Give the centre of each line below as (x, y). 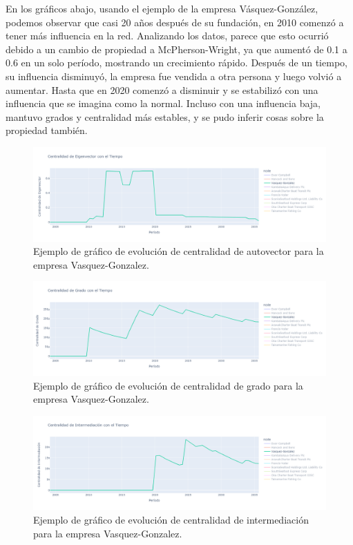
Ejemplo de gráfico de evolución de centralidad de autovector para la (179, 251)
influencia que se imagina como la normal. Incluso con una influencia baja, (163, 103)
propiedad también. (47, 130)
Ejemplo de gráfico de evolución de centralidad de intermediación (171, 520)
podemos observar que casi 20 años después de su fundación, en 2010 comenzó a (175, 22)
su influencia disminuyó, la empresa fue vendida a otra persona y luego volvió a (174, 76)
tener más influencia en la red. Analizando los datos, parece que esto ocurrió (167, 36)
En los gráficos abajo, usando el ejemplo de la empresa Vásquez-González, (162, 8)
